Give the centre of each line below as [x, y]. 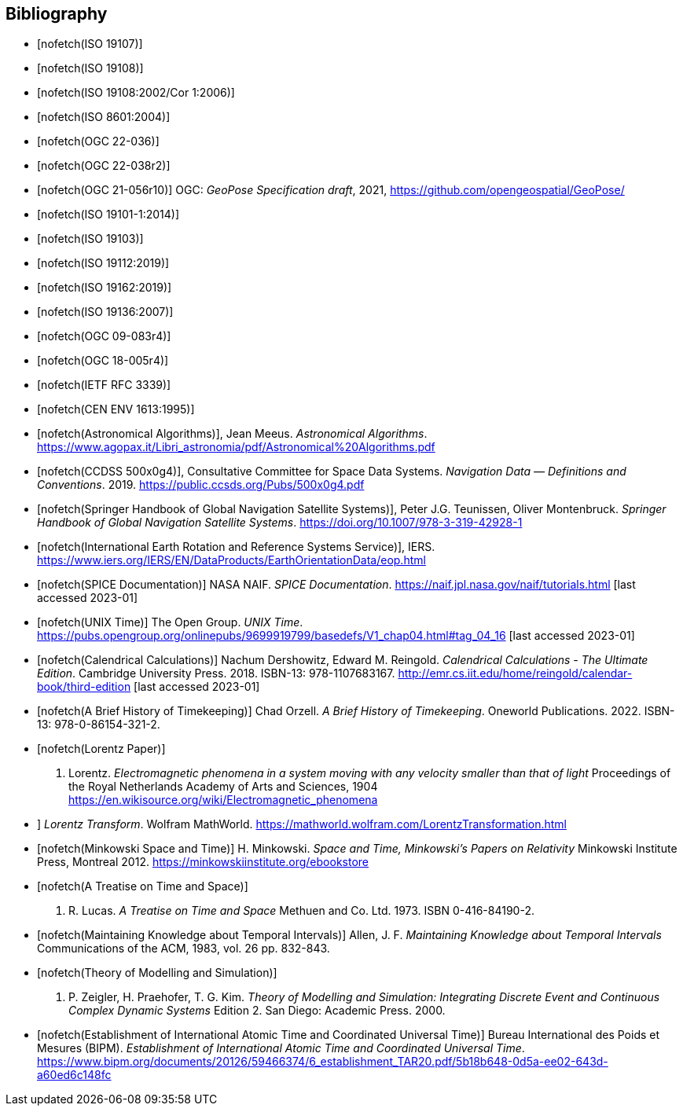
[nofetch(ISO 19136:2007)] [105, 312]
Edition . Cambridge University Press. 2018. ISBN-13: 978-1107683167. [216, 673]
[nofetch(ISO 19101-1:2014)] [108, 215]
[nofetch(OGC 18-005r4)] [103, 361]
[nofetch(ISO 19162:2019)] [105, 288]
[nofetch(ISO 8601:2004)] [104, 117]
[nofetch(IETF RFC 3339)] [104, 385]
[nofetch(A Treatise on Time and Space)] [143, 886]
